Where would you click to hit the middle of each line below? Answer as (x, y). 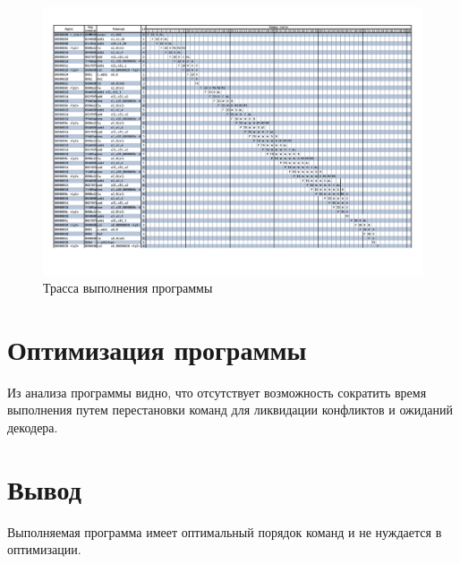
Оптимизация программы (157, 349)
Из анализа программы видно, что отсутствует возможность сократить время (217, 392)
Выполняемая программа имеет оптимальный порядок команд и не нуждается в (225, 531)
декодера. (33, 427)
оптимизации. (44, 549)
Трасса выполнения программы (128, 287)
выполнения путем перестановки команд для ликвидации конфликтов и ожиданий (230, 410)
